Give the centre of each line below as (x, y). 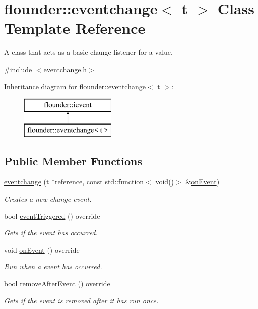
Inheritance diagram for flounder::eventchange (75, 86)
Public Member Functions (73, 161)
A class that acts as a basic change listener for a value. (88, 52)
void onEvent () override (42, 249)
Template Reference (75, 28)
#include (18, 69)
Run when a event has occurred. (53, 266)
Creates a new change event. (48, 199)
